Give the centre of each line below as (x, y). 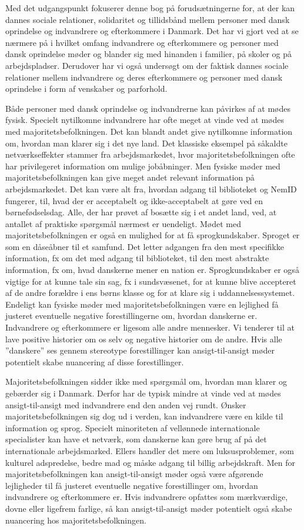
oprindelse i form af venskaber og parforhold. (86, 89)
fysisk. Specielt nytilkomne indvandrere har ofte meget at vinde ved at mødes (145, 120)
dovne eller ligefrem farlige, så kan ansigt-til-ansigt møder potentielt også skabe (149, 508)
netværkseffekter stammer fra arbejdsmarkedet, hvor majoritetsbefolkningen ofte (150, 154)
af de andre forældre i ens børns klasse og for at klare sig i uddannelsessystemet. (150, 293)
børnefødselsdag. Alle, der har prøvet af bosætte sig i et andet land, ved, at (141, 212)
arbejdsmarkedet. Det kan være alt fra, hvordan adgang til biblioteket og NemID (151, 189)
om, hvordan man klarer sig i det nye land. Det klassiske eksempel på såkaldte (146, 143)
